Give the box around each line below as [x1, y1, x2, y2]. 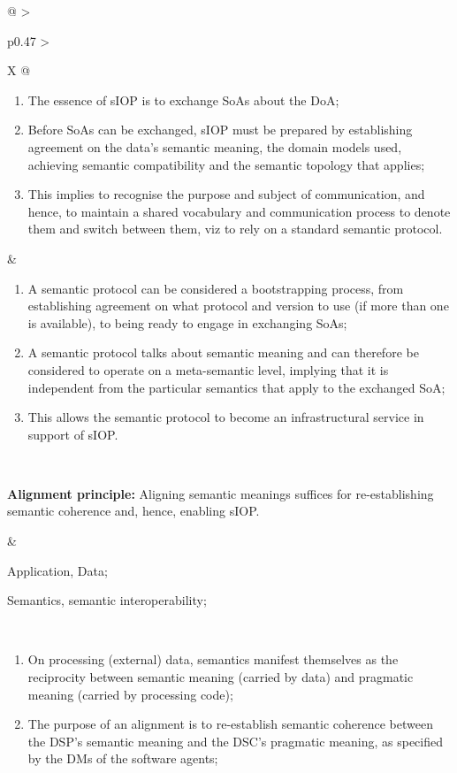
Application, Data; [7, 561, 108, 579]
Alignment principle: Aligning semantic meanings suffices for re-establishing [7, 484, 434, 502]
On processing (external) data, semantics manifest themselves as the [27, 650, 399, 669]
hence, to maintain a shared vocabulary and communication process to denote [27, 202, 451, 220]
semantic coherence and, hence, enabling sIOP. [7, 501, 260, 520]
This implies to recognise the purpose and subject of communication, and [27, 185, 425, 203]
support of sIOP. [27, 425, 118, 443]
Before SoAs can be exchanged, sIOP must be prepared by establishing [27, 120, 413, 139]
